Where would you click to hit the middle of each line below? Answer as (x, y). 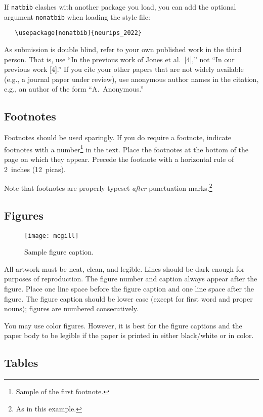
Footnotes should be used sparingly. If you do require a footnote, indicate (118, 137)
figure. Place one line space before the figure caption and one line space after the (129, 289)
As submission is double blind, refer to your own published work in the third (123, 49)
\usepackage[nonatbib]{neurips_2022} (78, 33)
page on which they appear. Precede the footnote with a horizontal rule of (119, 159)
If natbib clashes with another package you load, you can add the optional (120, 7)
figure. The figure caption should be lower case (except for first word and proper (128, 298)
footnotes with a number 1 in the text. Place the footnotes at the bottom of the (126, 148)
